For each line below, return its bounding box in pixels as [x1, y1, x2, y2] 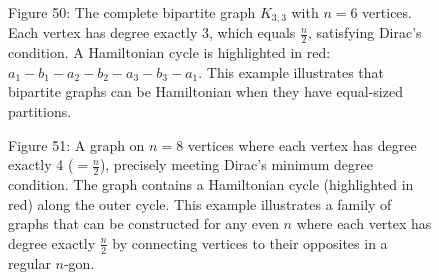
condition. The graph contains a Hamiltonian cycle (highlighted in [8, 174, 414, 195]
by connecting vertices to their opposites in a [112, 232, 388, 253]
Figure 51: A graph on [8, 134, 145, 155]
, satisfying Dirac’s [307, 22, 422, 43]
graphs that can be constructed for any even [8, 213, 279, 234]
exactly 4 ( [8, 154, 74, 175]
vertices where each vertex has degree [187, 134, 417, 155]
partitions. [8, 101, 72, 122]
